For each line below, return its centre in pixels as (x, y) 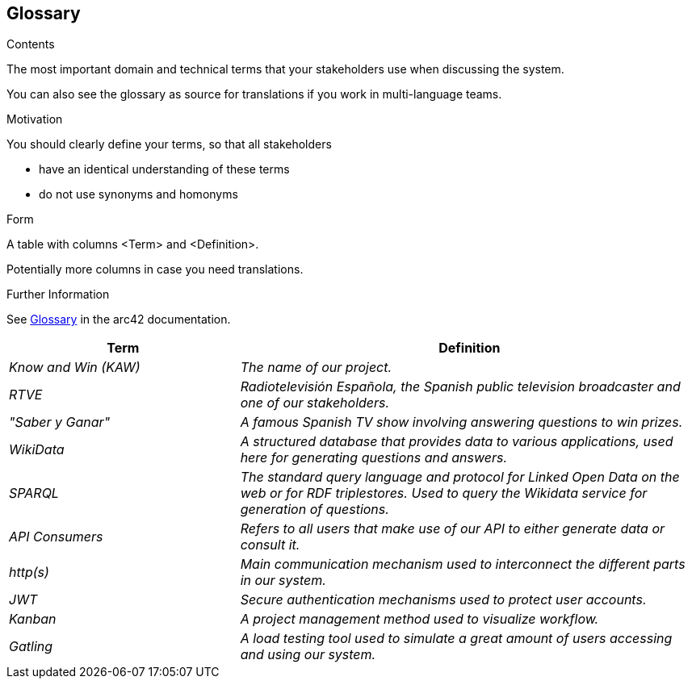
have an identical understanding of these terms (164, 169)
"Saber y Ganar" (60, 422)
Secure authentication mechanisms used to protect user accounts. (443, 600)
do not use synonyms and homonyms (138, 194)
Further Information (58, 294)
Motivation (35, 119)
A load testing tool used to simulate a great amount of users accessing (456, 639)
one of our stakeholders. (315, 403)
